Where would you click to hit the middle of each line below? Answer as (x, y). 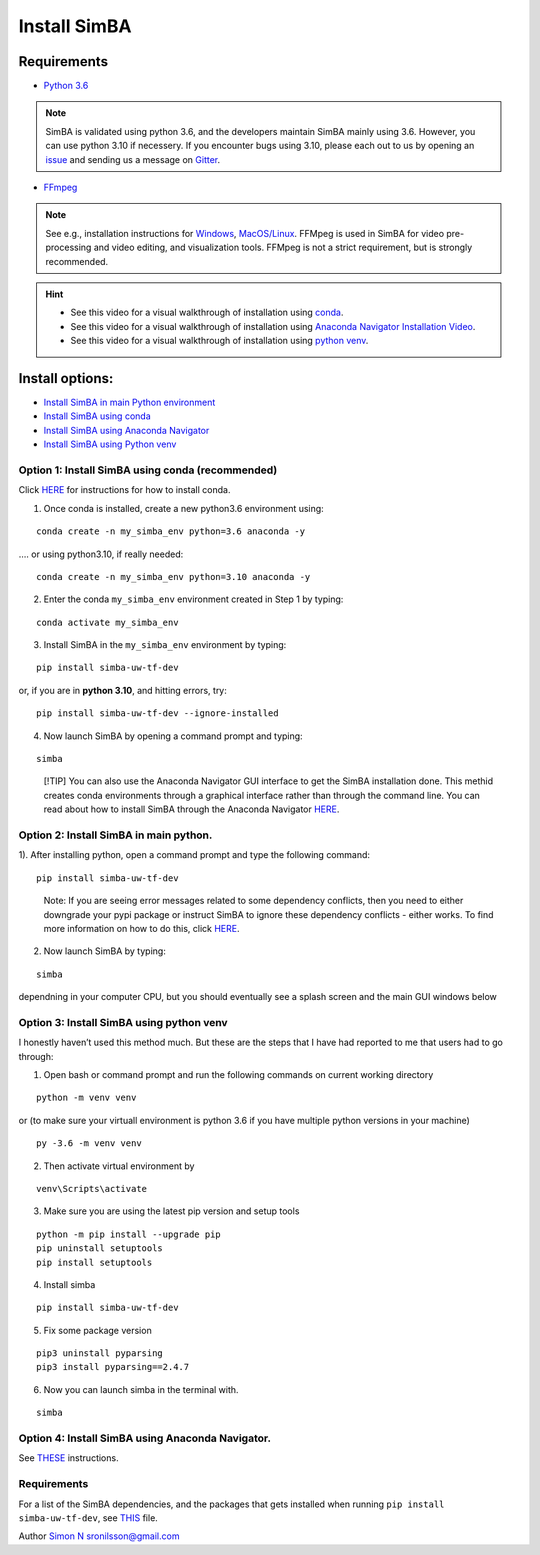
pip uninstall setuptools (100, 1248)
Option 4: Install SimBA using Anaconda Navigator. (145, 1438)
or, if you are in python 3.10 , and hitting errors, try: (122, 690)
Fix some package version (97, 1330)
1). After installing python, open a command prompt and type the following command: (194, 855)
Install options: (66, 378)
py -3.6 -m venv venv (89, 1143)
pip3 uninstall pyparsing (100, 1353)
